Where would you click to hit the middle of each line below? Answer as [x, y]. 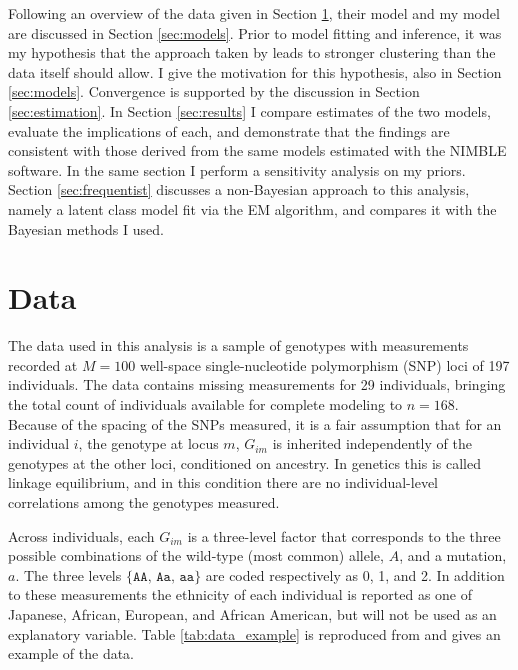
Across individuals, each [81, 535]
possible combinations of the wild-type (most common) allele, [196, 555]
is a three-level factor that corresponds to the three [344, 535]
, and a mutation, [453, 555]
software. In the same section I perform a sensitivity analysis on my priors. [237, 169]
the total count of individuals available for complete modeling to [205, 404]
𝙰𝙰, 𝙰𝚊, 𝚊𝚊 [163, 576]
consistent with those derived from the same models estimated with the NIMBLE [257, 150]
